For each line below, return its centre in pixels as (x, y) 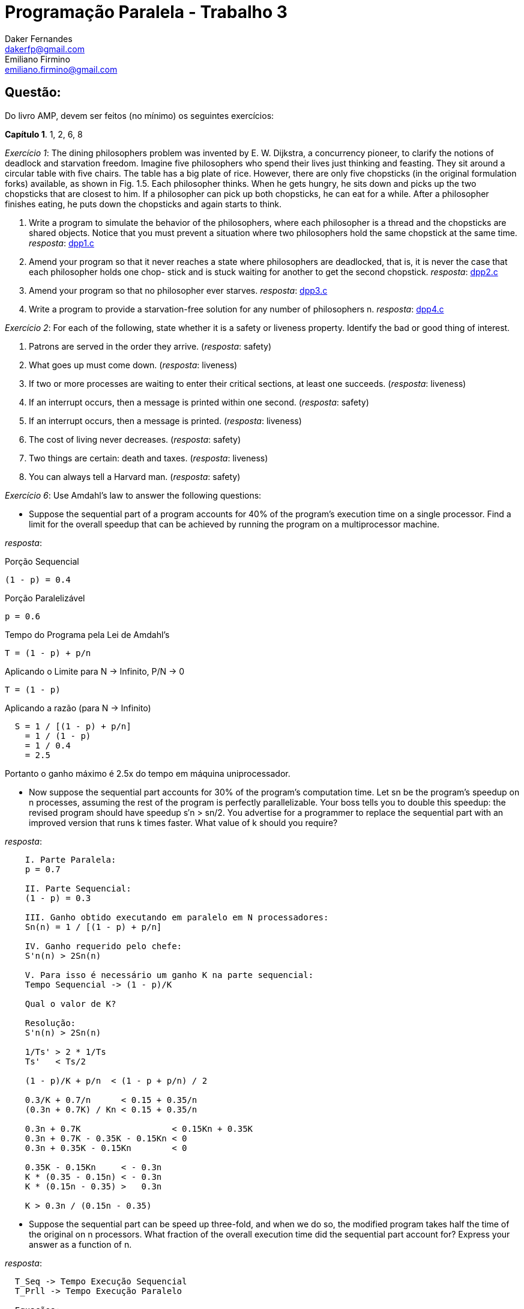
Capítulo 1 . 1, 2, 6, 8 (44, 134)
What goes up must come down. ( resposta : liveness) (133, 365)
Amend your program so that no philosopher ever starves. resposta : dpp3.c (178, 290)
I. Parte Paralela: (71, 859)
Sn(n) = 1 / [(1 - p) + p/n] (93, 927)
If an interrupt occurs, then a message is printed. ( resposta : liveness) (165, 421)
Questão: (33, 93)
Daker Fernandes (39, 38)
